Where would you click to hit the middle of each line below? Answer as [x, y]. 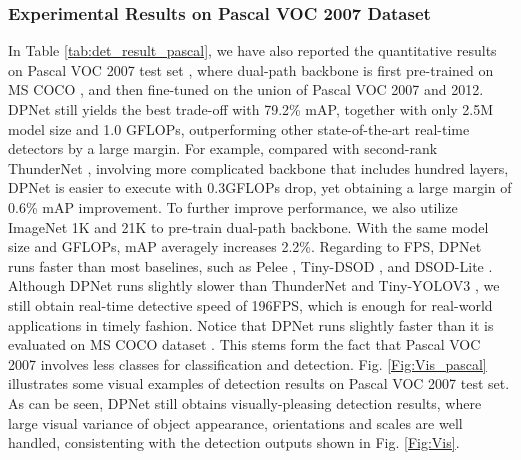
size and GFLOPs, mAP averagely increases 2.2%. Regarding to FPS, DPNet [245, 246]
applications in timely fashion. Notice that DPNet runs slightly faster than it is [251, 324]
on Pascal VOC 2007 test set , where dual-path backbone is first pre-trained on [251, 69]
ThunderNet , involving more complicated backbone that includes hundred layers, [258, 167]
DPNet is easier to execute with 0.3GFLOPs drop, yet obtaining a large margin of [260, 187]
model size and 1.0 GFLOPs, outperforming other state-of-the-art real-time [239, 128]
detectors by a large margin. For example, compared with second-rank [223, 148]
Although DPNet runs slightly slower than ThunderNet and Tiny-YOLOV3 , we [254, 285]
